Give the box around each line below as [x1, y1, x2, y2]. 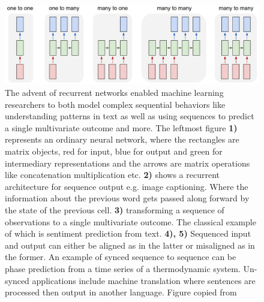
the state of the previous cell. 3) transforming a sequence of [5, 204, 224, 216]
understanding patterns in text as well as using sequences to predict [5, 110, 254, 122]
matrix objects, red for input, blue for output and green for [5, 145, 223, 158]
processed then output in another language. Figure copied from [5, 286, 237, 298]
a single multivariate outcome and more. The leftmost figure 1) [5, 121, 238, 134]
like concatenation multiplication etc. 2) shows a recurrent [5, 168, 220, 181]
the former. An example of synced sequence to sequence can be [5, 250, 236, 263]
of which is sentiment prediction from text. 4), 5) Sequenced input [5, 227, 251, 240]
